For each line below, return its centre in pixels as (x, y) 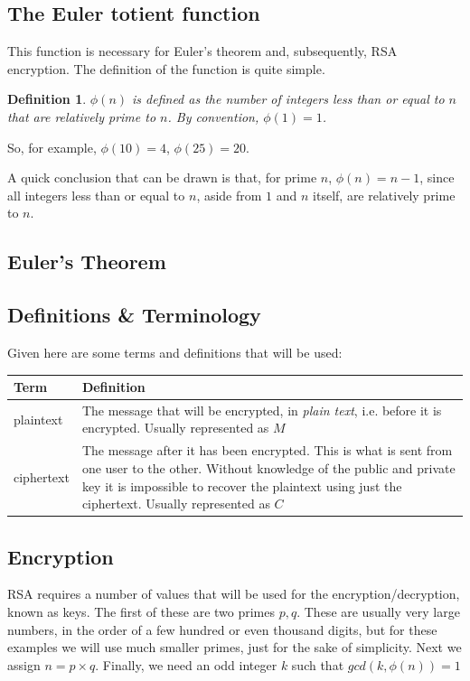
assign (24, 664)
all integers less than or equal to (96, 195)
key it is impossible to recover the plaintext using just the (242, 485)
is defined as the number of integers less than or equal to (288, 99)
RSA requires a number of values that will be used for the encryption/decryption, (234, 594)
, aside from (229, 195)
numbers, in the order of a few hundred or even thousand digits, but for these (222, 629)
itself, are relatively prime (384, 195)
